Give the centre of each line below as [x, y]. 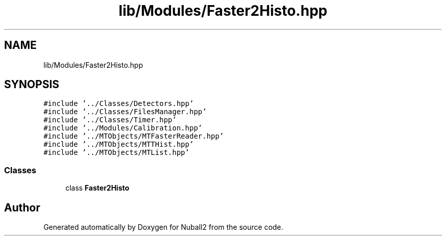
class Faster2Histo [97, 188]
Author [22, 207]
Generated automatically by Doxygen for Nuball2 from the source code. [163, 227]
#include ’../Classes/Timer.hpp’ [110, 120]
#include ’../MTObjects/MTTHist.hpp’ [119, 144]
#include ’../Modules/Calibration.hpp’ [123, 128]
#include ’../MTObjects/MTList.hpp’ [116, 153]
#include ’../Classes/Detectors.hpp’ [119, 104]
